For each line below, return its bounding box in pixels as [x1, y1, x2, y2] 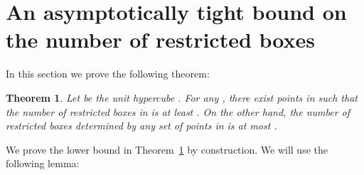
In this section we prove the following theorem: [6, 66, 210, 81]
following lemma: [6, 156, 80, 171]
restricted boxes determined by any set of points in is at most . [6, 118, 277, 133]
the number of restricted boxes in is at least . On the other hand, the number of [6, 104, 350, 119]
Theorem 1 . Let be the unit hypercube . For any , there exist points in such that [6, 90, 358, 105]
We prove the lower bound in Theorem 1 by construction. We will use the [6, 142, 328, 157]
